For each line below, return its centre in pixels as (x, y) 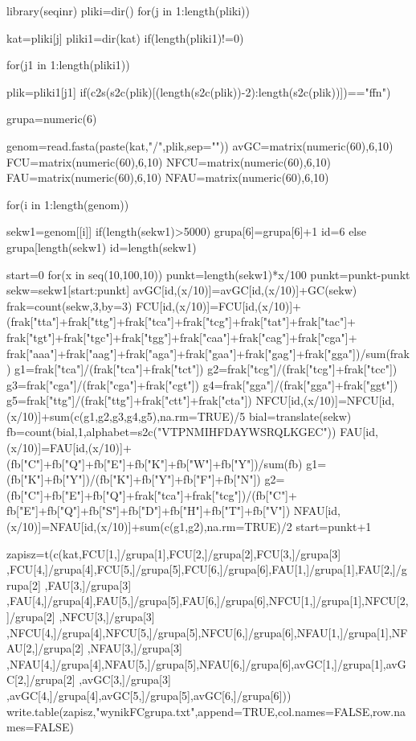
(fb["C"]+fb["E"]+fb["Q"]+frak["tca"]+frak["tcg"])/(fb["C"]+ (152, 494)
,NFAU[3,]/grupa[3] (135, 648)
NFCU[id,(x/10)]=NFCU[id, (325, 400)
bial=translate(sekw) (300, 416)
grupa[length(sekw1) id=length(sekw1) (102, 247)
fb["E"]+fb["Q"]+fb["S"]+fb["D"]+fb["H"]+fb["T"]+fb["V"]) (149, 510)
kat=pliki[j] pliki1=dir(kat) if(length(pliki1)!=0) (125, 37)
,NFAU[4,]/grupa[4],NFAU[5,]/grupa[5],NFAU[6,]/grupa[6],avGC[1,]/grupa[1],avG (206, 663)
